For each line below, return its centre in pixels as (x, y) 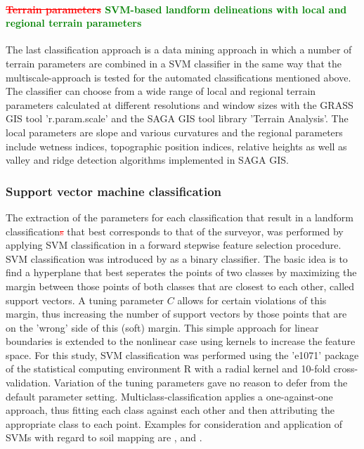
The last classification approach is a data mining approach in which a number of (179, 50)
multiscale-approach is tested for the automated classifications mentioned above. (178, 77)
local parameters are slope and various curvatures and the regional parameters (174, 132)
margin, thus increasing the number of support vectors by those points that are (176, 314)
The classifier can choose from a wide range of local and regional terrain (161, 91)
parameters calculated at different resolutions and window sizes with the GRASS (180, 104)
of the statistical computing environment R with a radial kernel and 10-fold (168, 369)
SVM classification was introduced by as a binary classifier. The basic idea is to (177, 258)
